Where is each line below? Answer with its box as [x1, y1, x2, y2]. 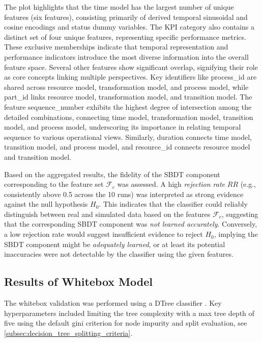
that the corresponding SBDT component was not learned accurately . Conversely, [4, 218, 257, 229]
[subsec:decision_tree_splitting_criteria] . [4, 327, 133, 338]
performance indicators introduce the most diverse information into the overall [4, 51, 249, 62]
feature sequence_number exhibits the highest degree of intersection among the [4, 101, 252, 112]
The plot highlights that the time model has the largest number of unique [4, 2, 234, 12]
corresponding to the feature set [4, 179, 104, 189]
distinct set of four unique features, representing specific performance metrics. [4, 31, 246, 42]
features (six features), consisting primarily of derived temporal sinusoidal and [4, 11, 248, 22]
